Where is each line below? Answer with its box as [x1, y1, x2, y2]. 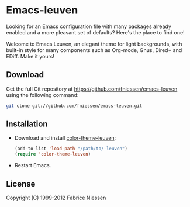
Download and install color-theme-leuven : [14, 134, 116, 142]
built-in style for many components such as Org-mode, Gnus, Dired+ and [6, 46, 182, 53]
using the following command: [6, 91, 79, 98]
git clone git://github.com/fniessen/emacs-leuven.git [6, 103, 143, 109]
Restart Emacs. [14, 162, 51, 169]
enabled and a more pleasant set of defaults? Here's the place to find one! [6, 29, 185, 36]
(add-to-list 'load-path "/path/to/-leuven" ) [14, 146, 127, 152]
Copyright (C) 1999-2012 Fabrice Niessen [6, 194, 106, 201]
